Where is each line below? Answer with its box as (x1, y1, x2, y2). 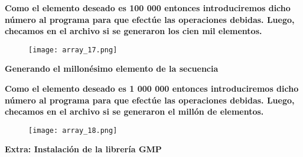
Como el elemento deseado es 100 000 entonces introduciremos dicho (5, 2, 291, 14)
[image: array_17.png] (28, 45, 118, 54)
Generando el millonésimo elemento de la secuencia (5, 62, 219, 75)
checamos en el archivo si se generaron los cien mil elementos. (5, 25, 262, 37)
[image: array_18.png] (28, 126, 118, 135)
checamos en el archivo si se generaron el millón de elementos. (5, 105, 264, 118)
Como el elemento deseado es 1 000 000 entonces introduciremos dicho (5, 82, 299, 95)
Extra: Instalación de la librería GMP (5, 143, 162, 155)
